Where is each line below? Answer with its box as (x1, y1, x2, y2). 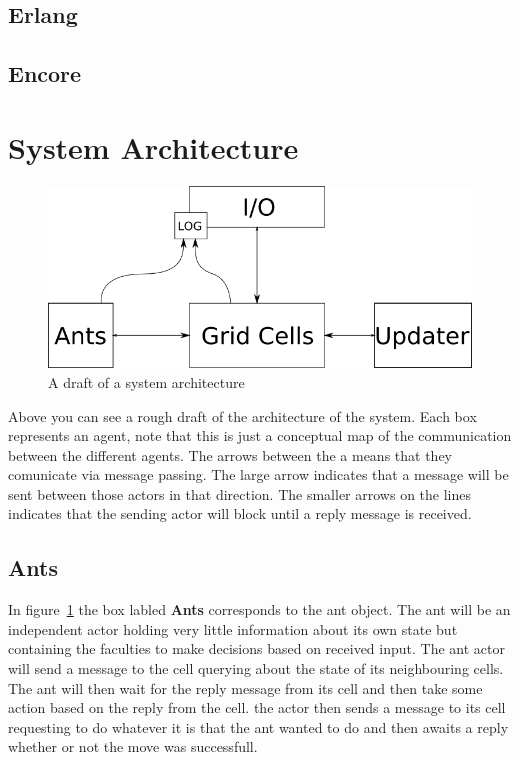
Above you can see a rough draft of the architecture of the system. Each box (8, 405, 477, 426)
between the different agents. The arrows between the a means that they (8, 444, 452, 465)
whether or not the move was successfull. (8, 736, 258, 757)
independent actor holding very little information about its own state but (8, 618, 458, 639)
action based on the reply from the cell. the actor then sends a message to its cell (8, 697, 506, 718)
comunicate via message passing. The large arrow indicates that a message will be (8, 464, 509, 485)
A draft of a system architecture (48, 371, 245, 392)
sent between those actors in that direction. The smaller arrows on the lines (8, 483, 471, 504)
